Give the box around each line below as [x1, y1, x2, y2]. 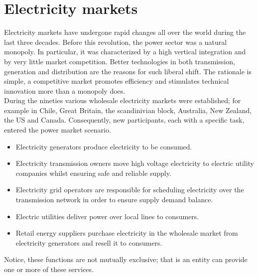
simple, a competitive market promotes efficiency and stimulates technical [4, 76, 229, 86]
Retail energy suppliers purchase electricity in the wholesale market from [15, 228, 238, 238]
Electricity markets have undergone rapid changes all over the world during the [4, 27, 246, 37]
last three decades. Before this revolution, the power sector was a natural [4, 36, 227, 47]
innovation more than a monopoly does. [4, 85, 126, 96]
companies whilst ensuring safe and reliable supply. [15, 167, 171, 178]
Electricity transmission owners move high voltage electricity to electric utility [15, 158, 255, 168]
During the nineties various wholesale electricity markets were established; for [4, 95, 241, 106]
